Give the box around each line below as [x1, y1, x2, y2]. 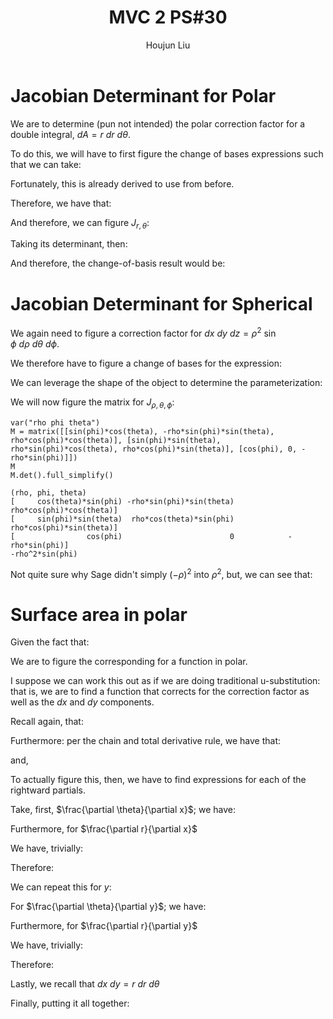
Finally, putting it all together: [10, 997, 130, 1010]
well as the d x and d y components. [10, 696, 155, 708]
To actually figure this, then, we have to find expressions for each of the [10, 774, 307, 786]
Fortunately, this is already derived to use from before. [10, 177, 235, 190]
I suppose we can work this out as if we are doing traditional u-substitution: [10, 675, 321, 687]
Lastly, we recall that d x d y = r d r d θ [10, 978, 160, 990]
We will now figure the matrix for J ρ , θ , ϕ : [10, 396, 175, 410]
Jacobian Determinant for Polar [10, 84, 277, 107]
